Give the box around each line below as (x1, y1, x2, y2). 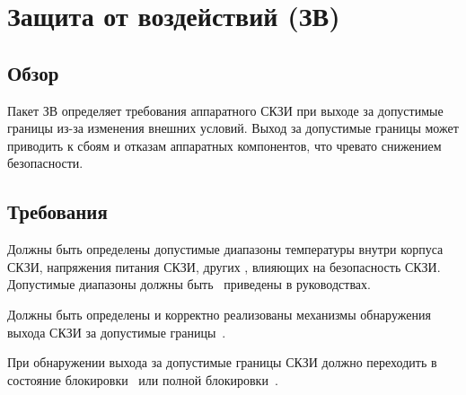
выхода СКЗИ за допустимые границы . (7, 322, 226, 341)
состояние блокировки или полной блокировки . (7, 370, 278, 389)
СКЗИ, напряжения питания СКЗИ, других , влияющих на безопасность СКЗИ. (7, 257, 441, 276)
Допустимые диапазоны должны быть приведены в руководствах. (7, 275, 371, 294)
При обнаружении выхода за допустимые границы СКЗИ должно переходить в (7, 353, 437, 372)
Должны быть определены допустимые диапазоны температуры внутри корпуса (7, 240, 444, 259)
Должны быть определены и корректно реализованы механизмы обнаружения (7, 304, 431, 323)
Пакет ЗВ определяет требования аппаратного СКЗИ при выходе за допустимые (7, 101, 444, 119)
